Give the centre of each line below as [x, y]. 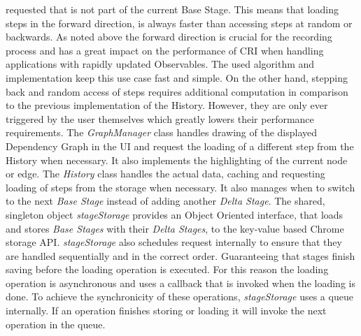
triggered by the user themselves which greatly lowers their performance [160, 118]
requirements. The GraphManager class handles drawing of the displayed [162, 132]
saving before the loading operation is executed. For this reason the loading [167, 269]
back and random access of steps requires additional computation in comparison [177, 91]
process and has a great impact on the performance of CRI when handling [165, 50]
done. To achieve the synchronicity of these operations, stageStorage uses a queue [179, 297]
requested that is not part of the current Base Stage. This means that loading [172, 9]
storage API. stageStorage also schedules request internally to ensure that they [174, 242]
